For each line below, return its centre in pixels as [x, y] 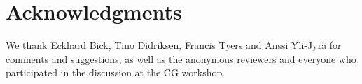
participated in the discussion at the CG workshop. [116, 72]
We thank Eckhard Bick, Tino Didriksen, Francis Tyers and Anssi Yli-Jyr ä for [174, 45]
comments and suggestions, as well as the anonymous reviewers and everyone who [181, 58]
